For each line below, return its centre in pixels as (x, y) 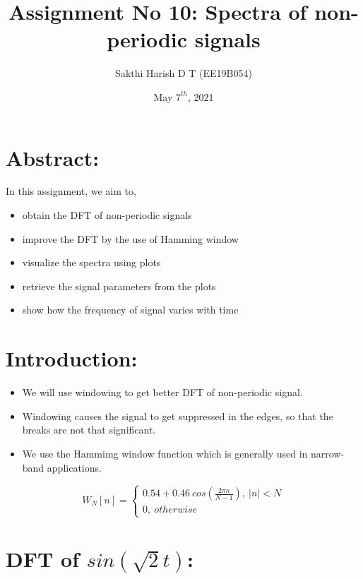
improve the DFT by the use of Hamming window (130, 238)
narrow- (327, 453)
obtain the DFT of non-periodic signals (107, 215)
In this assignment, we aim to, (71, 191)
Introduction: (72, 358)
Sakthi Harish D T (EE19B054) (184, 73)
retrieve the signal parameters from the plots (119, 286)
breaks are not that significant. (89, 430)
